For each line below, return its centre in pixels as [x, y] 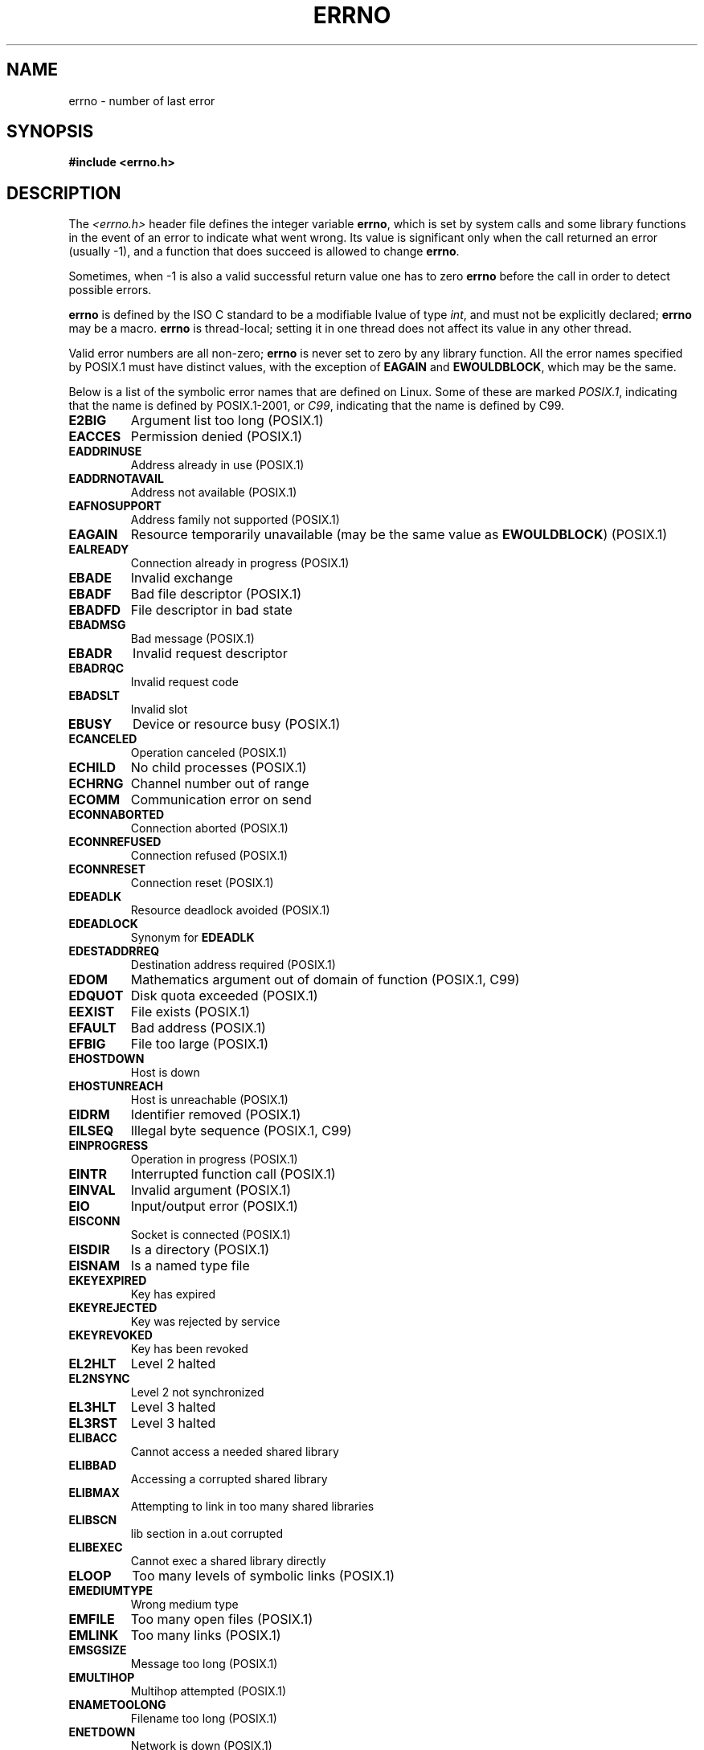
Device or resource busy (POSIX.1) [237, 724]
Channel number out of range [220, 784]
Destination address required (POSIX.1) [233, 965]
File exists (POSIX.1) [190, 1012]
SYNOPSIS [50, 132]
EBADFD [95, 610]
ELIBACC [93, 1438]
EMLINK [94, 1636]
